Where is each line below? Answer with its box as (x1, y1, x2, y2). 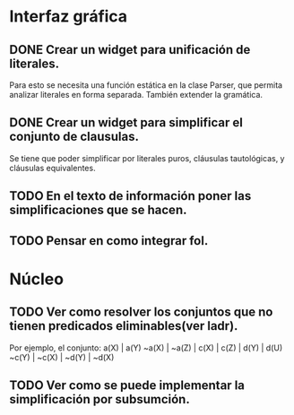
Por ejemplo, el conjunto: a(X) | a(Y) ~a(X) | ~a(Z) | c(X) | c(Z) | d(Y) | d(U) (9, 342, 283, 353)
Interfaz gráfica (9, 6, 128, 27)
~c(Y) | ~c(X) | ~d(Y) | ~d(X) (9, 351, 115, 362)
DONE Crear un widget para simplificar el (9, 115, 244, 131)
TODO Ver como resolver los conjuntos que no (9, 305, 273, 320)
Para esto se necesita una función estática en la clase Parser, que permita (9, 80, 283, 91)
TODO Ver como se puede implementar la (9, 377, 245, 393)
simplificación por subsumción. (9, 392, 190, 407)
